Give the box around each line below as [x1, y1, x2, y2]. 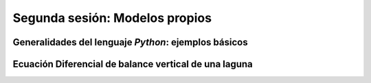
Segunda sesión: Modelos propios [12, 10, 212, 25]
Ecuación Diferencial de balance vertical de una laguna [12, 58, 254, 70]
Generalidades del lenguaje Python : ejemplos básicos [12, 36, 248, 48]
